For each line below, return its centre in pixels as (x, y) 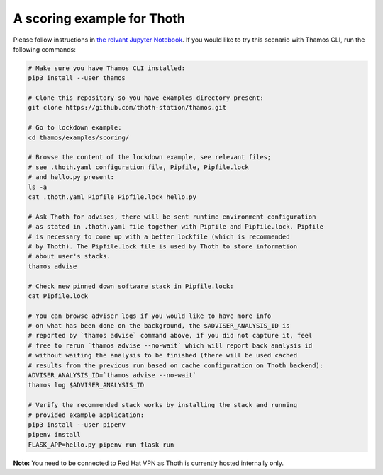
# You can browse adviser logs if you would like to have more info (150, 316)
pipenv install (54, 435)
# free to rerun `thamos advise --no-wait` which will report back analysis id (170, 345)
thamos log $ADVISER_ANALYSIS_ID (86, 385)
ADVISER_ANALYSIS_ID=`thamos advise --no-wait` (112, 376)
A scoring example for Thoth (99, 18)
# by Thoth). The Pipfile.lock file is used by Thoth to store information (163, 246)
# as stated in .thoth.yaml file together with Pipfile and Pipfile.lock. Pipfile (176, 227)
